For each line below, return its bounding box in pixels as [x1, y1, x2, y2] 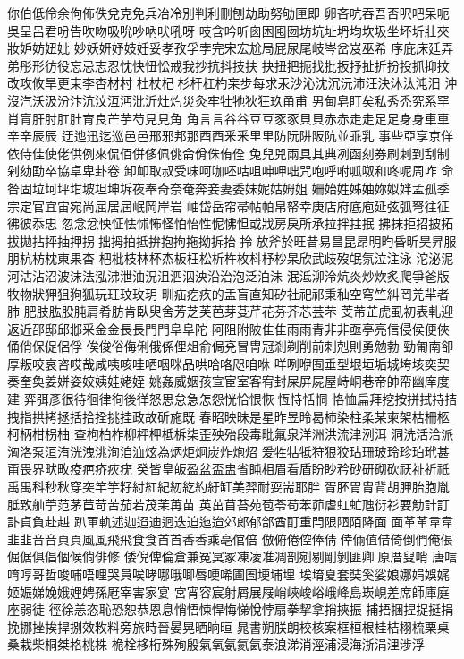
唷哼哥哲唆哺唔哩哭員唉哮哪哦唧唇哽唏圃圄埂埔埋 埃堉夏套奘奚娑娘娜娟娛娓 [7, 565, 450, 583]
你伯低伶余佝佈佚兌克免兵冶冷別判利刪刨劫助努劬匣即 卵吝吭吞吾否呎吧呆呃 [7, 4, 450, 21]
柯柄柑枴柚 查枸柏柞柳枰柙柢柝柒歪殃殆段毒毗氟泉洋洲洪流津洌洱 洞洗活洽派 [7, 424, 454, 443]
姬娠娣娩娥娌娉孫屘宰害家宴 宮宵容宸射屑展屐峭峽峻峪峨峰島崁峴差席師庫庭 [7, 582, 450, 601]
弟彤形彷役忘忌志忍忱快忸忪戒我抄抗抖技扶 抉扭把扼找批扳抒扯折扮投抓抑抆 [7, 56, 450, 74]
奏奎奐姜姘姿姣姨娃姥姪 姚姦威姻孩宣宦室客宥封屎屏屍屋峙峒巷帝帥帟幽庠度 [7, 372, 450, 390]
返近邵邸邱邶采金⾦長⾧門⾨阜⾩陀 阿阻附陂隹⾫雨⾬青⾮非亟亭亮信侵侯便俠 [7, 319, 450, 338]
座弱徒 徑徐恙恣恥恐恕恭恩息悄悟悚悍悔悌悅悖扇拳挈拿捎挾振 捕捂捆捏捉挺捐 [7, 600, 454, 619]
